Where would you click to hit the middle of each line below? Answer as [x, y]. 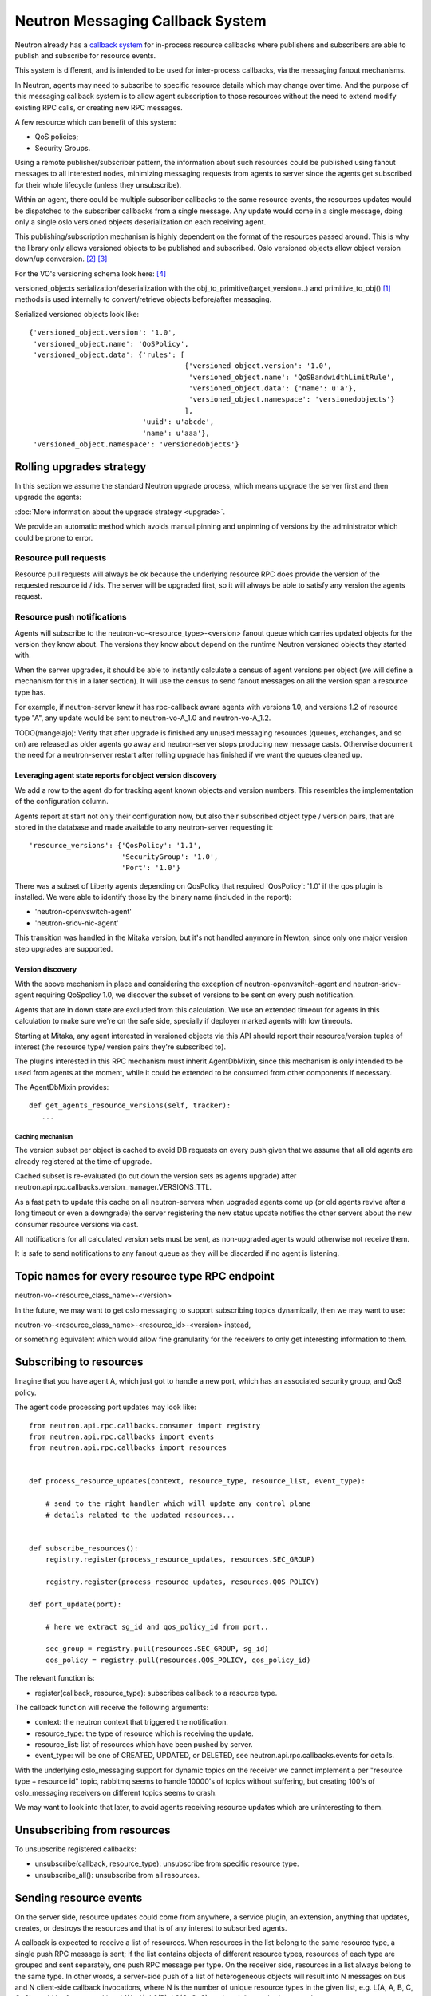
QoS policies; [57, 137]
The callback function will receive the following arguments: [112, 1707]
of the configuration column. [61, 802]
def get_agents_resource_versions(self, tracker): [130, 1105]
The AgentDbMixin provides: [62, 1087]
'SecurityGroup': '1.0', [170, 857]
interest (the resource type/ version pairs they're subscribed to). [121, 1047]
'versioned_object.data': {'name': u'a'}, [273, 388]
